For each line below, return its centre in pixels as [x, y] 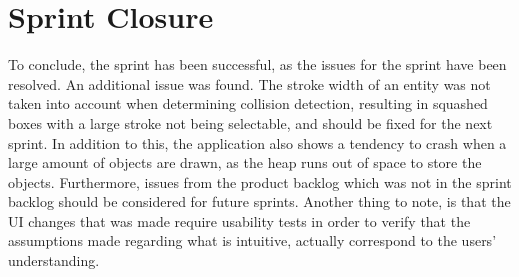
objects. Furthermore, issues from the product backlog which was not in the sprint [260, 181]
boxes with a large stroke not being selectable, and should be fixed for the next [250, 122]
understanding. [54, 260]
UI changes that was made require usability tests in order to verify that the [239, 220]
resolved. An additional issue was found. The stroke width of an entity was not [249, 83]
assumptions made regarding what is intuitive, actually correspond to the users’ [252, 240]
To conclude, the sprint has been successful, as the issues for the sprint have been [257, 64]
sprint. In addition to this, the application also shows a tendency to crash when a [257, 142]
